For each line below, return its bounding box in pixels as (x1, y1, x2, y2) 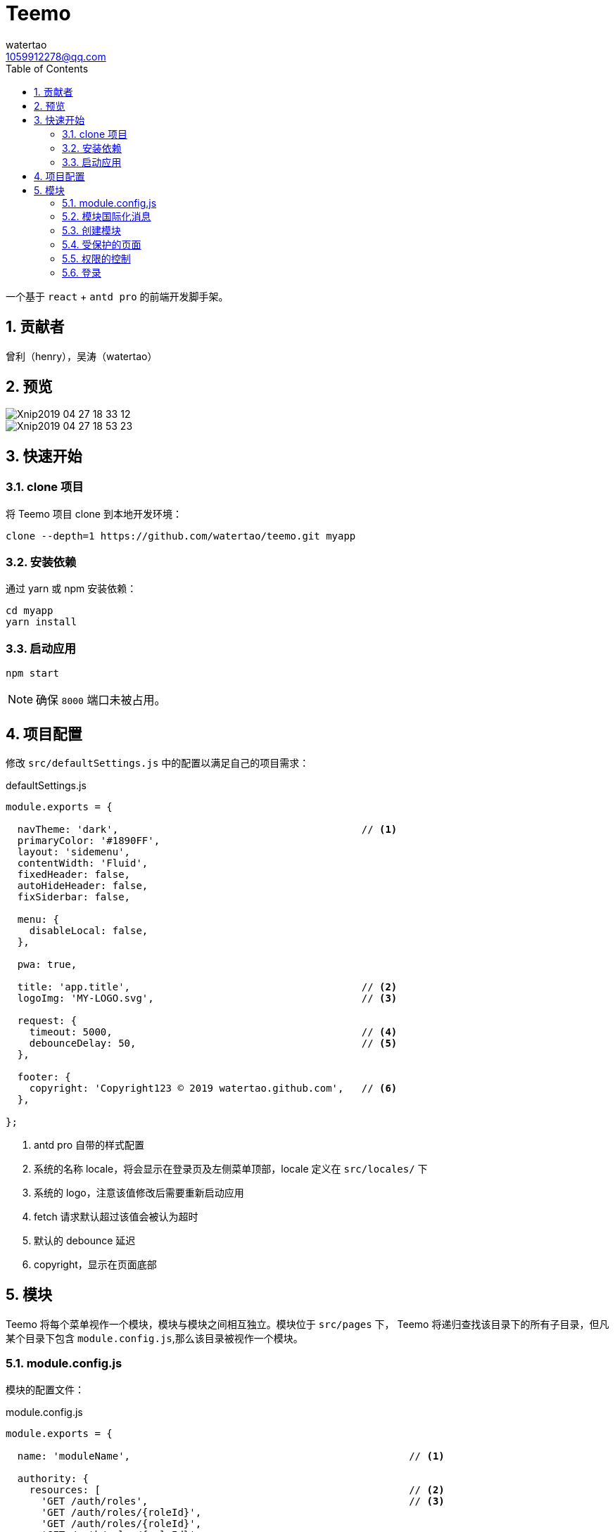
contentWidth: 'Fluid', (17, 857, 148, 869)
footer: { (17, 1071, 71, 1083)
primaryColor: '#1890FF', (17, 835, 160, 846)
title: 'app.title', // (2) (17, 981, 398, 992)
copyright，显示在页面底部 (34, 1258, 157, 1270)
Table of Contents (6, 62, 89, 75)
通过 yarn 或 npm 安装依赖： (6, 582, 137, 595)
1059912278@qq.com (6, 50, 106, 63)
